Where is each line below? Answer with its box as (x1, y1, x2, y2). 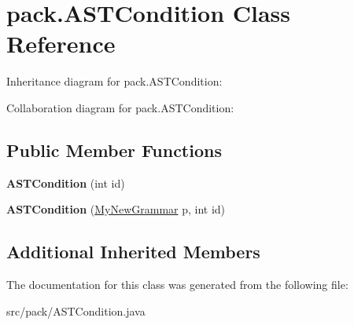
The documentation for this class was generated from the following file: (6, 276, 348, 293)
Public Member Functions (6, 137, 222, 162)
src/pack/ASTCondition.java (6, 302, 146, 319)
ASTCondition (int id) (6, 174, 125, 191)
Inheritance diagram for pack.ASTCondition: (6, 73, 223, 89)
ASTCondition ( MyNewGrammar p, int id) (6, 201, 226, 217)
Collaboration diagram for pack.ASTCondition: (6, 99, 234, 115)
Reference (6, 27, 116, 60)
